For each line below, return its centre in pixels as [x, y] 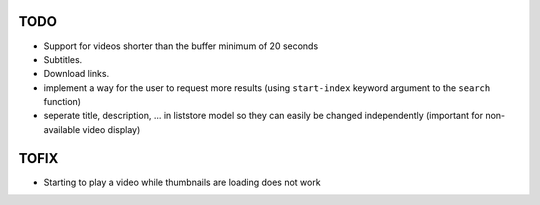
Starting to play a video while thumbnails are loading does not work [182, 182]
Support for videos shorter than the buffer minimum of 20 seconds [181, 46]
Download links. [76, 74]
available [62, 129]
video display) [111, 129]
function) [62, 102]
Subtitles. [63, 59]
